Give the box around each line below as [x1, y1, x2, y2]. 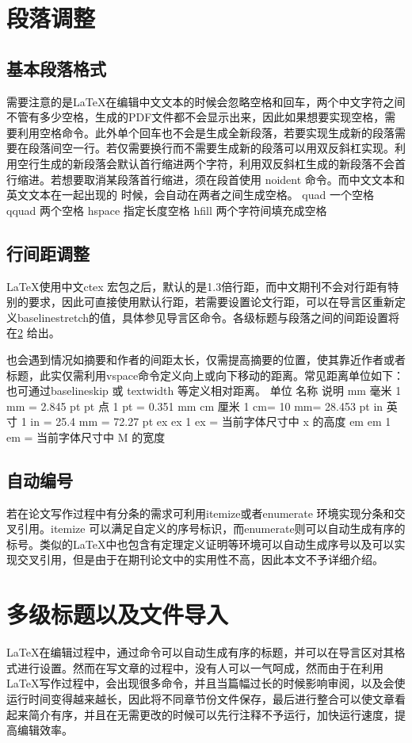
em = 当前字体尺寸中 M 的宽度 [6, 428, 166, 445]
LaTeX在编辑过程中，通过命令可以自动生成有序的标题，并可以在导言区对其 [6, 644, 395, 661]
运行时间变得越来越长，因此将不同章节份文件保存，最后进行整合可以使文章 [6, 690, 395, 707]
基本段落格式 [6, 56, 106, 80]
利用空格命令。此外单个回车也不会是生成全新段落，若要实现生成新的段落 [17, 124, 395, 140]
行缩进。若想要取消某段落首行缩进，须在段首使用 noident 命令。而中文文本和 [6, 170, 405, 187]
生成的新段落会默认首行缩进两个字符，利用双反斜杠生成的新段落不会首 [39, 155, 406, 171]
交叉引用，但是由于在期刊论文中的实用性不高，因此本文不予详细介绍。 [17, 551, 383, 568]
